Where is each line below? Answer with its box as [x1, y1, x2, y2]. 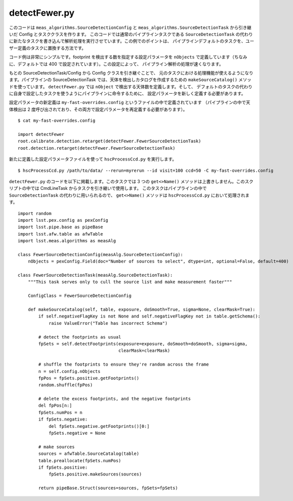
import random [18, 211, 51, 216]
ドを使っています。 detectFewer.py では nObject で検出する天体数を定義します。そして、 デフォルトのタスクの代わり [9, 83, 253, 89]
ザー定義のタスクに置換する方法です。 [9, 45, 86, 51]
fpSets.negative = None [49, 430, 106, 436]
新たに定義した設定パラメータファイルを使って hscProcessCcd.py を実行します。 [9, 156, 177, 162]
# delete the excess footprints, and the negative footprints [38, 396, 191, 402]
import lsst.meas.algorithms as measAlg [18, 238, 116, 244]
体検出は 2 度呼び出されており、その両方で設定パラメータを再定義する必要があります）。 [9, 106, 188, 112]
